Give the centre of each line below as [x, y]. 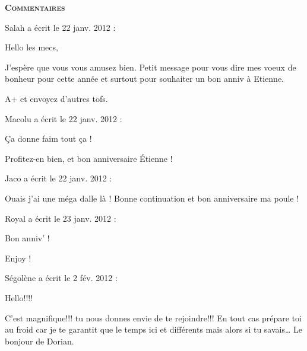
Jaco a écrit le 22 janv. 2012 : [58, 178]
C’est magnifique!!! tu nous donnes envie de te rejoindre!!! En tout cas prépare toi [153, 318]
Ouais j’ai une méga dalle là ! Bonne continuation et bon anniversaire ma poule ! [152, 198]
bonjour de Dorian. [39, 341]
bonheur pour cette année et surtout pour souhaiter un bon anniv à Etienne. [145, 79]
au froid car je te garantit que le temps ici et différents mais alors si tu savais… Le [154, 329]
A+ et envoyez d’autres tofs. [56, 98]
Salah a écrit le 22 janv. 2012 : [60, 27]
